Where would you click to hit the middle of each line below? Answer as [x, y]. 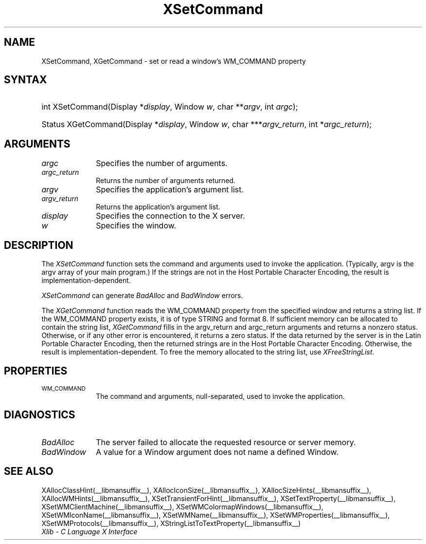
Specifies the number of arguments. [162, 163]
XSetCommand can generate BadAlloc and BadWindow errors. [142, 296]
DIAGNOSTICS [40, 415]
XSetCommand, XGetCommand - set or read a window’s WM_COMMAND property [174, 61]
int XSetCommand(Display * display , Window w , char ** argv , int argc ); [170, 107]
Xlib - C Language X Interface [89, 531]
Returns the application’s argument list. [158, 207]
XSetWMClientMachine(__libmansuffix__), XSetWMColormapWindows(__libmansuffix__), [182, 506]
